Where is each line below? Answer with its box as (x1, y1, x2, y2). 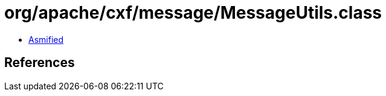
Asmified (28, 34, 64, 45)
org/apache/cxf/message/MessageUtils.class (4, 2, 382, 23)
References (4, 55, 75, 71)
